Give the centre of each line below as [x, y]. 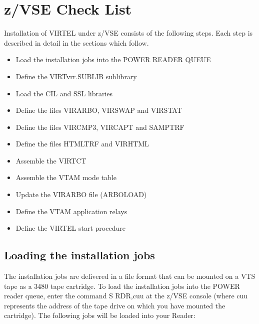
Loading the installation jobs [79, 255]
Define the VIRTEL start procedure [70, 228]
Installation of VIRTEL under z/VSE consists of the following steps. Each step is [128, 33]
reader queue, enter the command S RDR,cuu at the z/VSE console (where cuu [126, 296]
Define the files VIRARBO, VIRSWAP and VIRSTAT [99, 110]
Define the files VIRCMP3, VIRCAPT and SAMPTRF [100, 127]
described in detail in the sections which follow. [76, 42]
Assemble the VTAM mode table [66, 177]
